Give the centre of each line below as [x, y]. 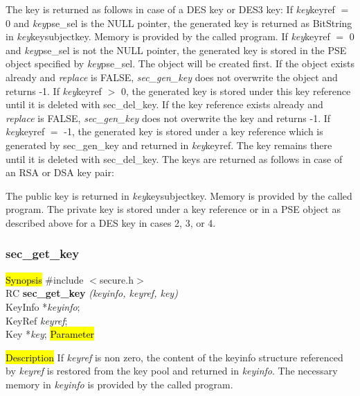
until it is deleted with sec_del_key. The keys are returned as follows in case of [174, 158]
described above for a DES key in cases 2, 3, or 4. [111, 222]
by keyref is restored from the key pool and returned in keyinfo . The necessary [172, 371]
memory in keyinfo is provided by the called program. [119, 384]
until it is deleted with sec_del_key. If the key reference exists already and [164, 104]
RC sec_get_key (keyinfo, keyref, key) [92, 293]
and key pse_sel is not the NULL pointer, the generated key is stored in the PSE [176, 50]
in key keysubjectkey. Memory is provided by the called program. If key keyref [168, 36]
